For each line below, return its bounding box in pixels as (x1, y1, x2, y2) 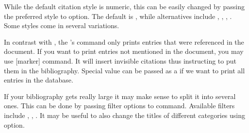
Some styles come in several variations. (4, 20, 119, 31)
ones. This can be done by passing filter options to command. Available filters (4, 100, 235, 111)
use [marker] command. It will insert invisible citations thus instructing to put (4, 55, 236, 66)
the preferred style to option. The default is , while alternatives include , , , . (4, 11, 232, 21)
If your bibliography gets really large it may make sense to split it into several (4, 91, 236, 101)
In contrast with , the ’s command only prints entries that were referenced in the (4, 36, 244, 47)
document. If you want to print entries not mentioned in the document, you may (4, 46, 244, 56)
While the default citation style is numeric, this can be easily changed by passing (4, 1, 245, 11)
